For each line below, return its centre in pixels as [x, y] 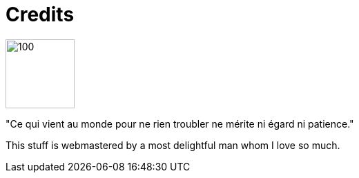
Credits [40, 14]
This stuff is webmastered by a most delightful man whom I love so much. [173, 145]
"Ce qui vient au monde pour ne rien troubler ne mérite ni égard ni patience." [180, 123]
